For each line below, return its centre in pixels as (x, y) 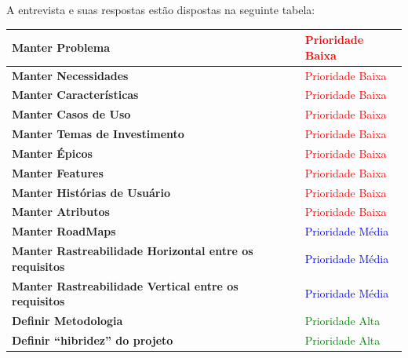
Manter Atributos (61, 212)
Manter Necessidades (70, 75)
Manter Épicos (52, 153)
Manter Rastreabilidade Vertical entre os (125, 285)
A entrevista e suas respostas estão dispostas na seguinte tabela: (161, 9)
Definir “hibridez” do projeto (93, 340)
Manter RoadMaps (64, 231)
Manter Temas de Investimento (98, 134)
